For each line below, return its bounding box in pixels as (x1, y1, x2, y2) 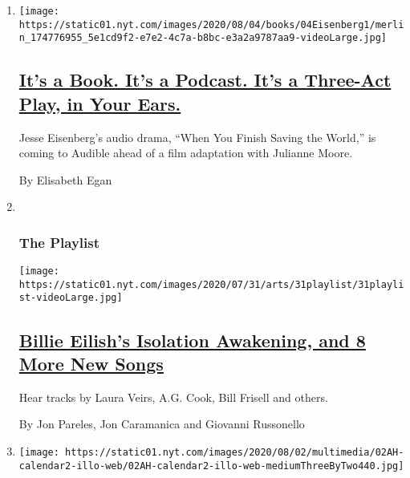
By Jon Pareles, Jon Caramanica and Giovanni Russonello (18, 415, 305, 432)
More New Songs (18, 350, 164, 375)
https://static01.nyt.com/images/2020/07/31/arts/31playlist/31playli (18, 278, 404, 290)
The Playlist (18, 232, 100, 252)
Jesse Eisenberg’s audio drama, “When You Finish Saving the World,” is (18, 128, 376, 145)
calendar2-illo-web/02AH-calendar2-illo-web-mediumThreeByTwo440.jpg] (18, 460, 404, 472)
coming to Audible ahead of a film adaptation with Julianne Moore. (18, 144, 353, 161)
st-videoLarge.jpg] (18, 292, 123, 304)
